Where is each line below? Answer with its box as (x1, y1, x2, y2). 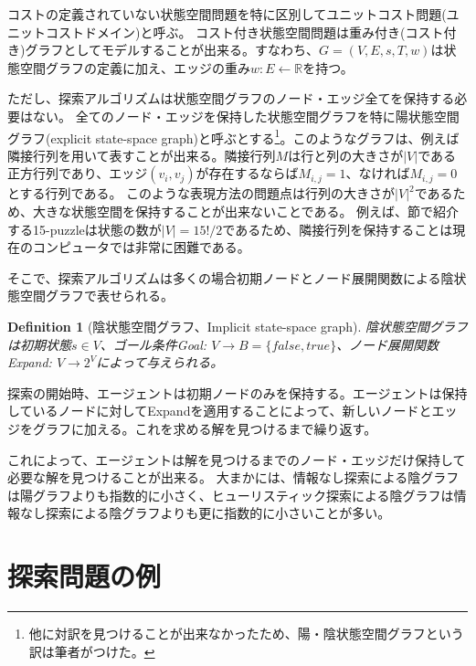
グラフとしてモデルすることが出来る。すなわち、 (25, 40, 320, 59)
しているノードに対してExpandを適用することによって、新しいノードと (7, 401, 432, 420)
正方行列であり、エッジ (7, 164, 148, 183)
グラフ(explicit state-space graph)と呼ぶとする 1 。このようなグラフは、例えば (7, 125, 460, 147)
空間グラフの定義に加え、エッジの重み (19, 58, 250, 77)
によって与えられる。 (96, 353, 224, 372)
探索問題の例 (7, 557, 162, 595)
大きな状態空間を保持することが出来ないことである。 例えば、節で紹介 (32, 202, 460, 220)
